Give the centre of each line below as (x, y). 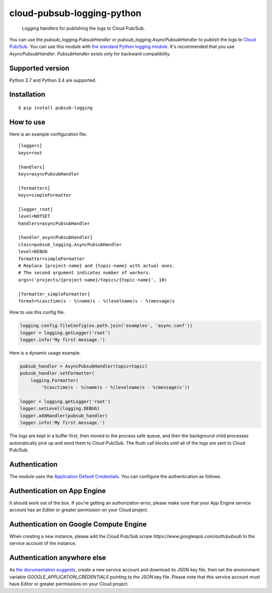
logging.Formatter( (55, 380)
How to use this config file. (37, 312)
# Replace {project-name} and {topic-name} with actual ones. (97, 265)
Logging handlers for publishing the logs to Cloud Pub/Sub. (84, 28)
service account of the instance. (43, 543)
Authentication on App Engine (58, 491)
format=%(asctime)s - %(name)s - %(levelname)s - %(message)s (97, 301)
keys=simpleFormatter (45, 195)
